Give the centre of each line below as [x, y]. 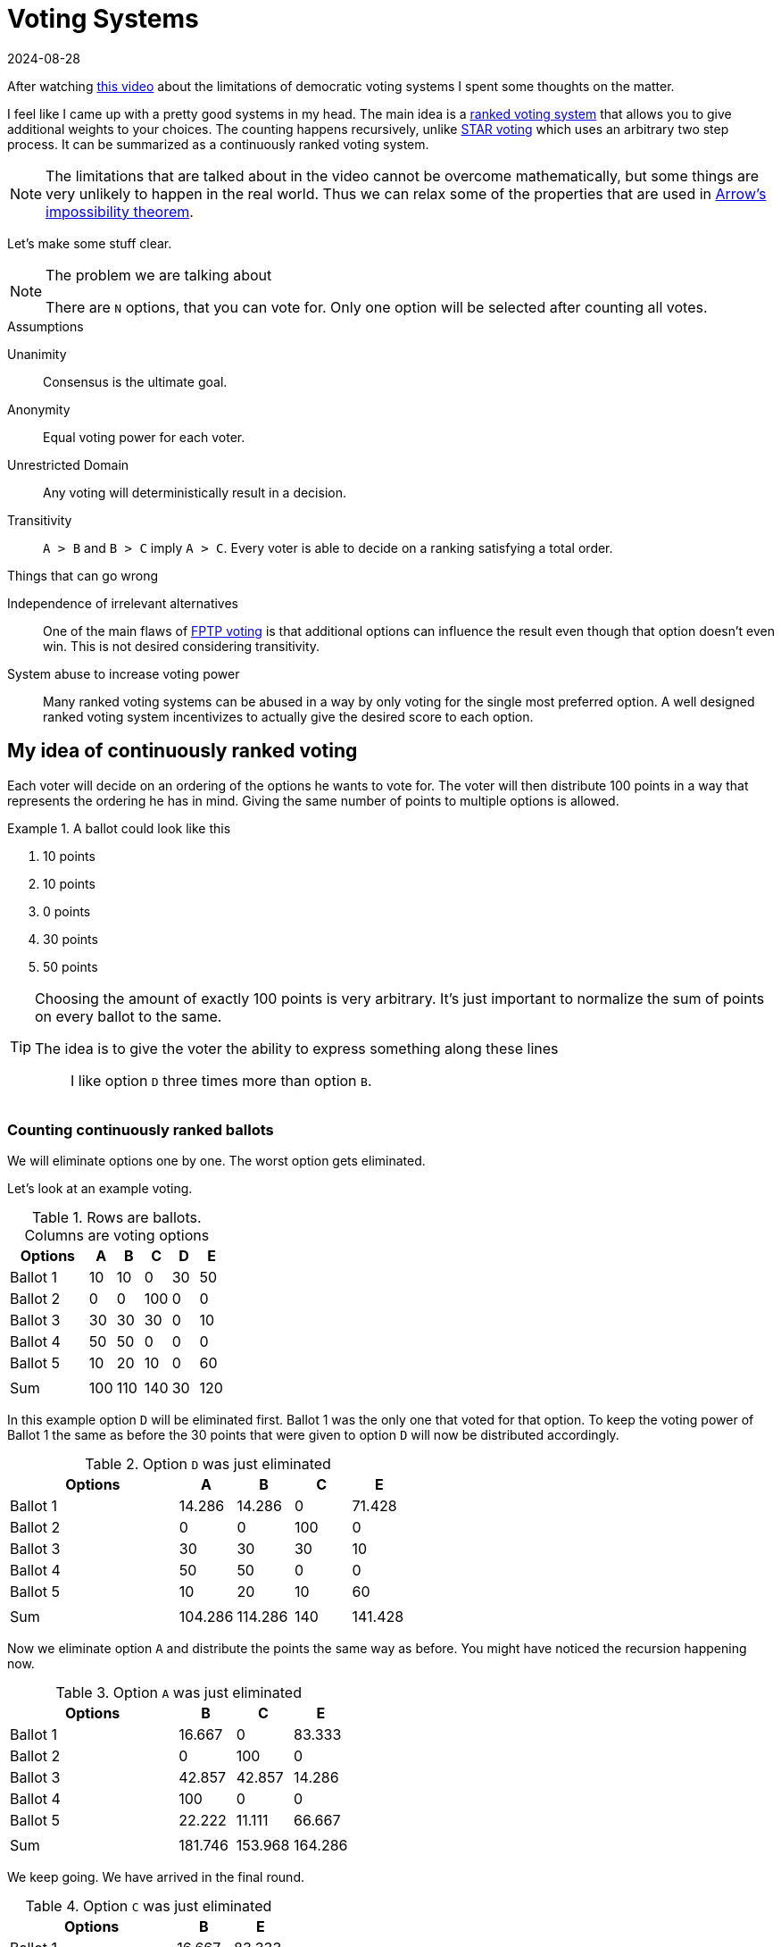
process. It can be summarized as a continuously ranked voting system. [218, 144]
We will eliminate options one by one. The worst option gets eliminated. [216, 1161]
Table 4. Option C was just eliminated [149, 1906]
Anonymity [39, 409]
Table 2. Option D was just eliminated [208, 1464]
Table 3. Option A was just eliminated [179, 1693]
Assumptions [46, 326]
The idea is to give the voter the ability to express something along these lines [297, 1048]
